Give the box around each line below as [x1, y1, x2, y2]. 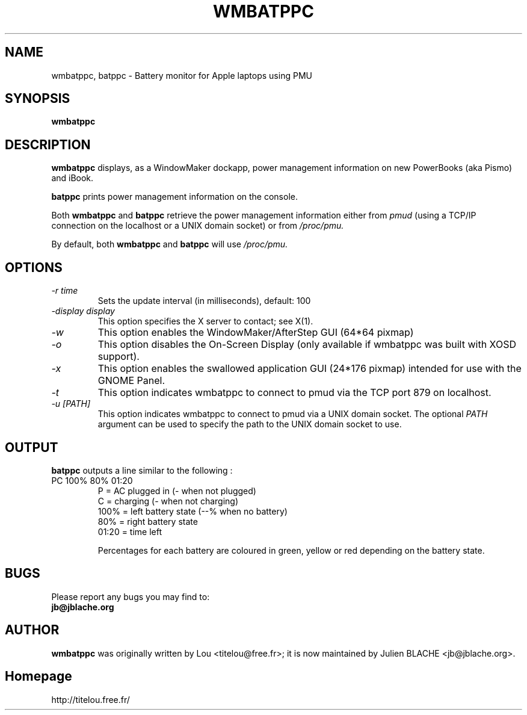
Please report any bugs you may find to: [51, 591, 210, 602]
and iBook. [51, 173, 94, 184]
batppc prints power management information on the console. [51, 191, 298, 202]
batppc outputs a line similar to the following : [51, 465, 233, 475]
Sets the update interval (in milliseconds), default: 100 [97, 296, 311, 306]
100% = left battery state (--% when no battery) [97, 506, 288, 516]
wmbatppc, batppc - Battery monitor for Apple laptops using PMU [51, 70, 312, 81]
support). [97, 350, 140, 363]
